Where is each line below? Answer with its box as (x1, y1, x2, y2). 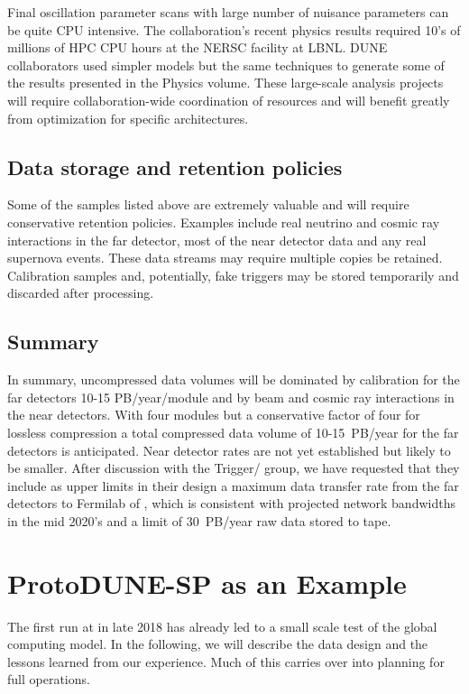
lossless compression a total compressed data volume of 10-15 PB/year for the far (7, 422, 459, 441)
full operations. (7, 670, 90, 689)
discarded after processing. (7, 283, 154, 302)
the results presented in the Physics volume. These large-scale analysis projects (7, 73, 444, 92)
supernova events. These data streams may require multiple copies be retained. (7, 248, 443, 267)
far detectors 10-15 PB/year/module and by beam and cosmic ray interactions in (7, 387, 455, 406)
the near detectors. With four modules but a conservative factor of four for (7, 405, 420, 424)
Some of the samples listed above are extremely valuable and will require (7, 195, 409, 214)
